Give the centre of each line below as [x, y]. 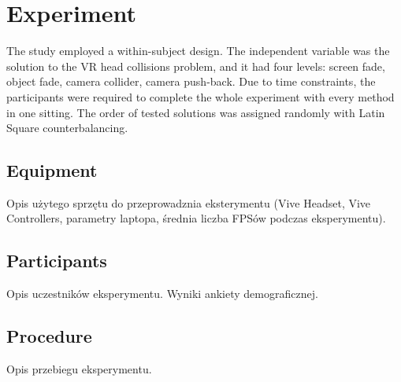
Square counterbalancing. [67, 128]
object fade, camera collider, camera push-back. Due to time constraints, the [191, 81]
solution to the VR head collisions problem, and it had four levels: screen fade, [196, 66]
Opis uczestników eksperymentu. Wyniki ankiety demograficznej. [162, 294]
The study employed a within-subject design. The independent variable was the [198, 51]
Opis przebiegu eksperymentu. [79, 369]
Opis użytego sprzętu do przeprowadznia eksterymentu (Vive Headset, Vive [189, 202]
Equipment [52, 170]
